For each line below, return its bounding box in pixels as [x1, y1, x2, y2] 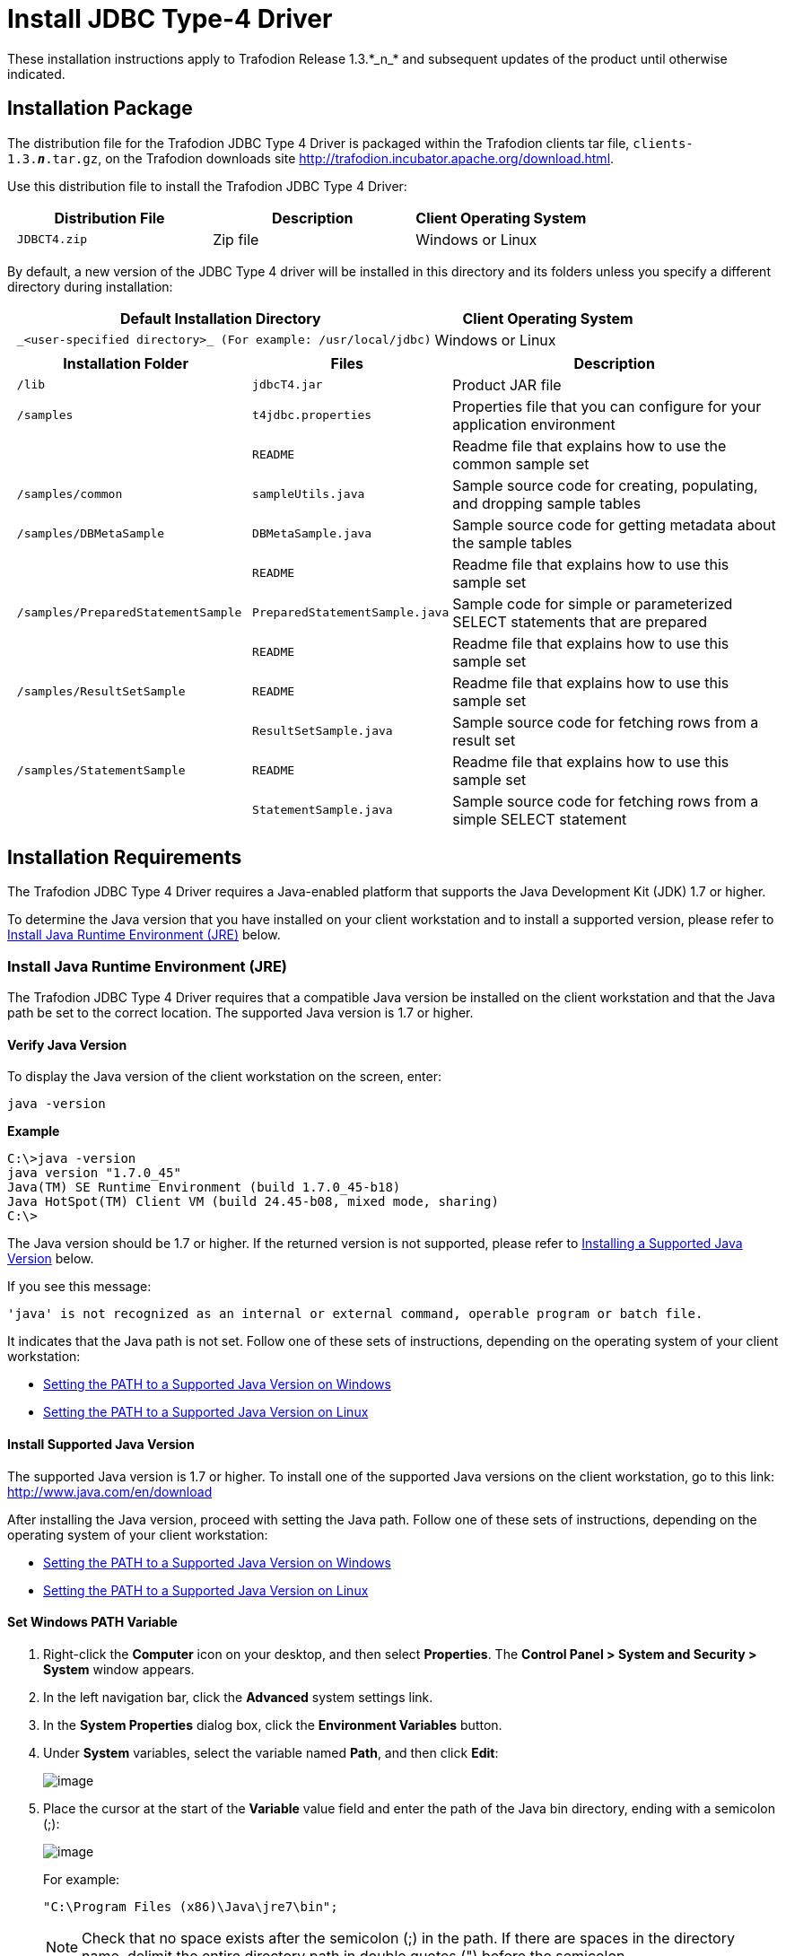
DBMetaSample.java [252, 527, 372, 541]
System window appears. [43, 1661, 195, 1677]
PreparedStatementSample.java [252, 606, 450, 620]
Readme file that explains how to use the [452, 436, 727, 455]
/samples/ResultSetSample [16, 685, 186, 699]
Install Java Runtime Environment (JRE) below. [7, 927, 281, 943]
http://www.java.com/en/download [7, 1483, 213, 1499]
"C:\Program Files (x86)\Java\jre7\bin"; [43, 1899, 338, 1914]
